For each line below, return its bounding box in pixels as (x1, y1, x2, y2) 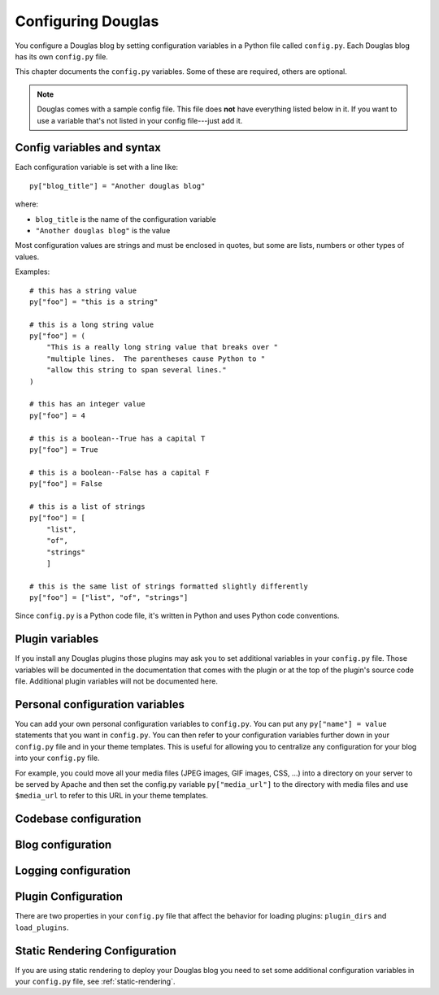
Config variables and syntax (15, 141, 162, 154)
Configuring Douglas (15, 12, 159, 30)
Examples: (15, 267, 50, 276)
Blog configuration (15, 838, 112, 852)
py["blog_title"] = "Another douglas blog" (29, 181, 206, 190)
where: (15, 199, 39, 209)
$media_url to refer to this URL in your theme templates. (15, 791, 209, 801)
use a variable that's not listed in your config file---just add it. (37, 115, 243, 125)
